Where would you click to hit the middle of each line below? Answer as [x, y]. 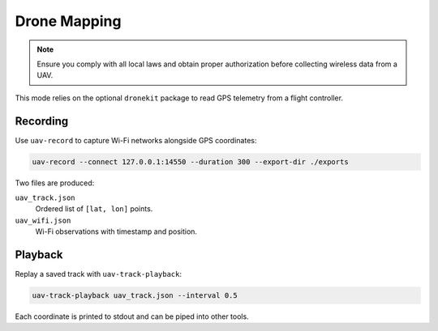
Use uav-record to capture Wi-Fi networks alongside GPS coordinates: [136, 140]
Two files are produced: [55, 183]
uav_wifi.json [43, 220]
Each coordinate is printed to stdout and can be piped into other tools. [132, 316]
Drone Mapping [68, 21]
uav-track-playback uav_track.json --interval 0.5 [135, 296]
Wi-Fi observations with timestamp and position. [116, 231]
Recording [42, 121]
